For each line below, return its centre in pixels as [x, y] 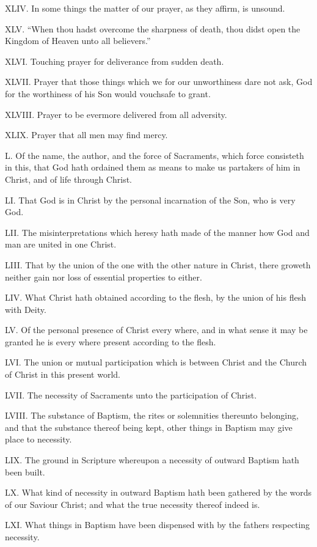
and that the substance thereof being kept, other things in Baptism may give [149, 427]
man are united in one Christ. [61, 244]
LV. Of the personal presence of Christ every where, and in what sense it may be [156, 330]
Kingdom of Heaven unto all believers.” [78, 41]
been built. [25, 472]
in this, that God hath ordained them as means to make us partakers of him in [153, 167]
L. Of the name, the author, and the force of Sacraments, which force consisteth [155, 155]
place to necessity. [38, 439]
